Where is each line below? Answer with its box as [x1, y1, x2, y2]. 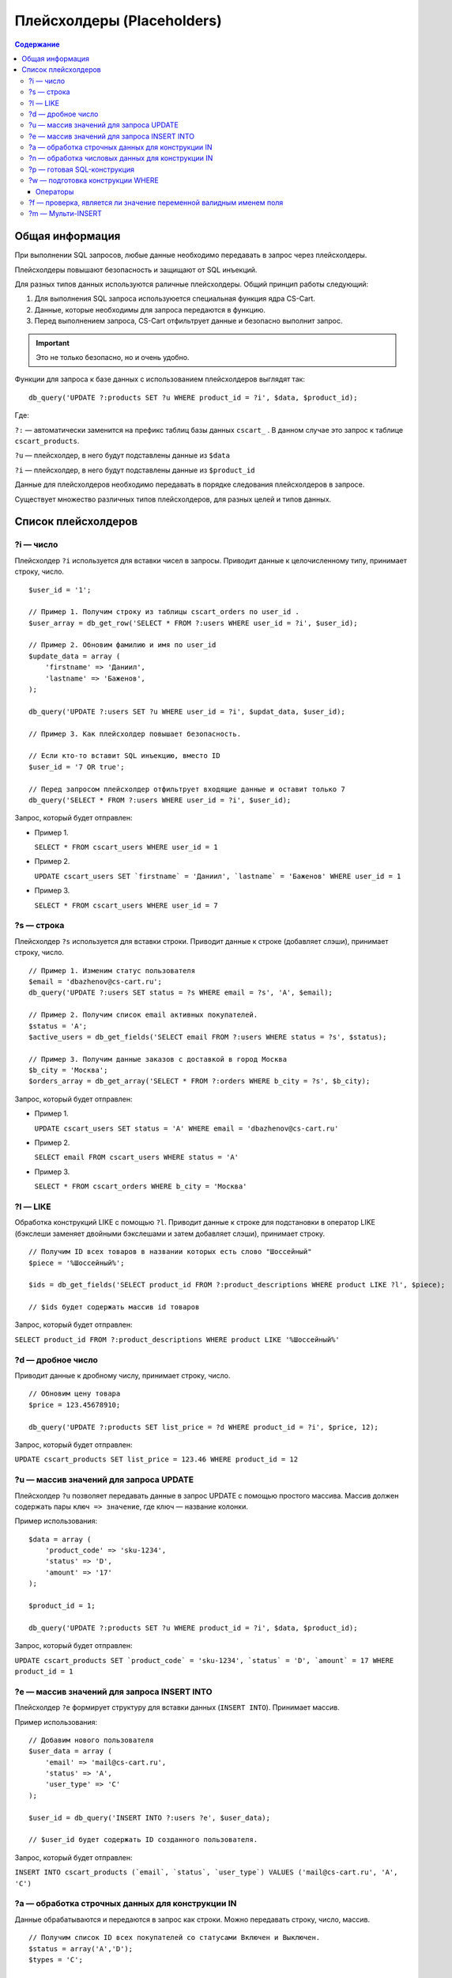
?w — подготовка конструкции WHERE [28, 176, 160, 185]
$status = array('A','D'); [28, 1944, 134, 1953]
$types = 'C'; [28, 1955, 83, 1964]
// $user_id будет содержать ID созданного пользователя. [28, 1836, 258, 1844]
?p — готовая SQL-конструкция [28, 165, 134, 174]
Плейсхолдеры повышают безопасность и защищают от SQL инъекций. [14, 265, 258, 275]
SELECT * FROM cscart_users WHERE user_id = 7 [34, 900, 218, 910]
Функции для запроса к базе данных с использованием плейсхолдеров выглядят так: [14, 374, 306, 384]
